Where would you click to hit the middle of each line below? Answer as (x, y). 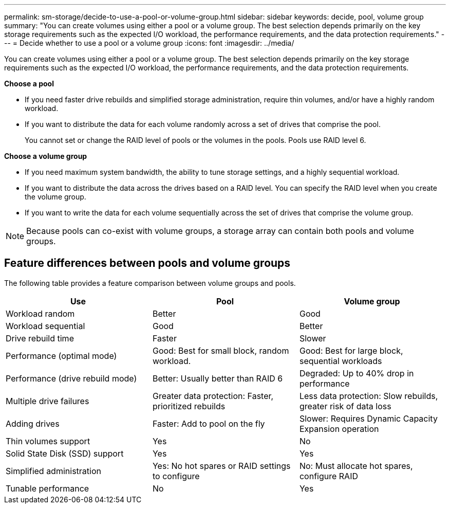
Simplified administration (53, 471)
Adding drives (33, 423)
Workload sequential (45, 326)
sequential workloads (341, 361)
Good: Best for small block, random (221, 350)
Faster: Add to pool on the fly (209, 423)
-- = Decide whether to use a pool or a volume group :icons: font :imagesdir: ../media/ (149, 43)
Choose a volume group (46, 156)
